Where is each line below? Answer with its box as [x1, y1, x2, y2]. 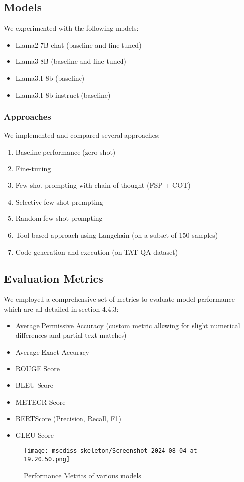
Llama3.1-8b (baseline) [15, 72, 85, 83]
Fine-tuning [15, 163, 51, 173]
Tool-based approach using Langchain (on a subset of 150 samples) [15, 229, 218, 240]
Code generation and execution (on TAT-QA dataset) [15, 246, 178, 257]
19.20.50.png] [24, 455, 70, 463]
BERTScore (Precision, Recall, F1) [15, 413, 122, 424]
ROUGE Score [15, 363, 60, 374]
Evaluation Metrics [4, 270, 103, 286]
